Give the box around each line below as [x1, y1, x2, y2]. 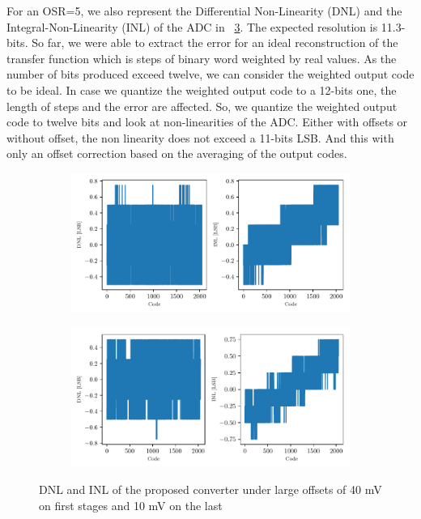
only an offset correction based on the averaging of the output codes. [6, 145, 347, 162]
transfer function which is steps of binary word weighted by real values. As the [6, 49, 397, 66]
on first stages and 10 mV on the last [39, 496, 223, 513]
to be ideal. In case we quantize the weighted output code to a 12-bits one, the [6, 81, 397, 98]
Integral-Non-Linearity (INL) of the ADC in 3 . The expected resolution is [6, 18, 378, 35]
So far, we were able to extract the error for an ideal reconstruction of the [32, 34, 398, 51]
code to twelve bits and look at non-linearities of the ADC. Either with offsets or [6, 113, 408, 130]
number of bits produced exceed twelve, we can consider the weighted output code [6, 66, 415, 83]
